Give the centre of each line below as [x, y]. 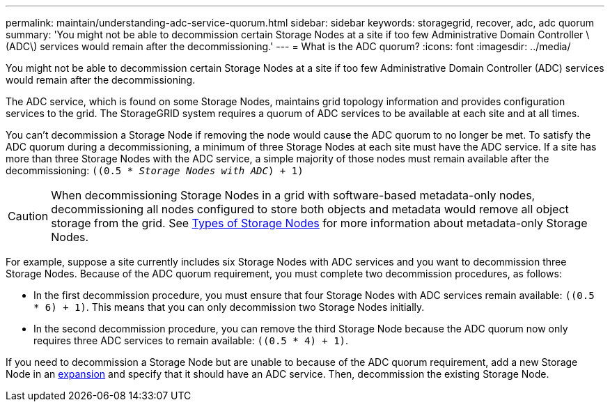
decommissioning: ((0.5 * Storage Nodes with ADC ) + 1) [155, 170]
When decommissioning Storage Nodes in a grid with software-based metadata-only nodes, [293, 195]
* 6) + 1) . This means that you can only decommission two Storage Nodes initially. [229, 307]
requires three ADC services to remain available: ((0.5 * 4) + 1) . [191, 340]
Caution [28, 216]
